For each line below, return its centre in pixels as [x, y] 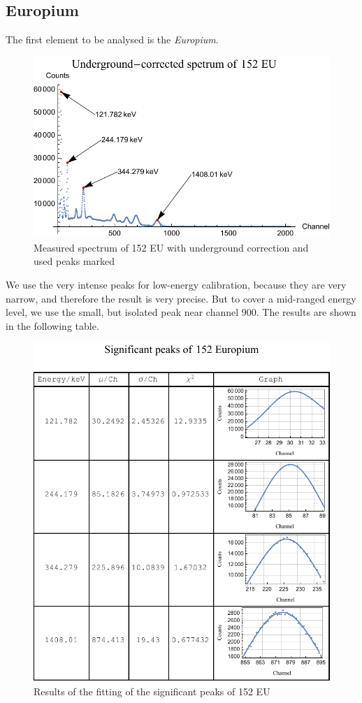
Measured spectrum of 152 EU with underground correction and [171, 247]
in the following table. [52, 325]
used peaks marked [74, 261]
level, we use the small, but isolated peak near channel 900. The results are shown [181, 312]
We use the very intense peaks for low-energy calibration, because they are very [176, 285]
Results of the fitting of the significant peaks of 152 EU [152, 691]
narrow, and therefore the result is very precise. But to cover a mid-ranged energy [181, 298]
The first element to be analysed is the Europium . [112, 39]
